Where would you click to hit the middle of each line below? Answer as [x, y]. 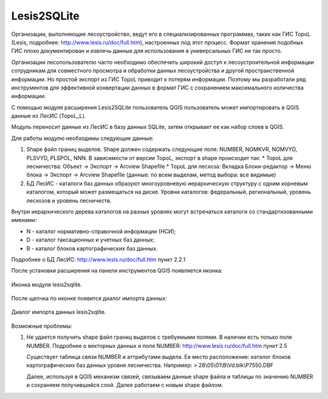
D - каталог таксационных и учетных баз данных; [91, 240]
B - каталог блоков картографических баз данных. [92, 248]
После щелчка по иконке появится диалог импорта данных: [89, 299]
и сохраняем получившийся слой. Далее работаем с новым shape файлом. [125, 385]
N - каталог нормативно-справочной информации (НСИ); [101, 231]
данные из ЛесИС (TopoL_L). [49, 116]
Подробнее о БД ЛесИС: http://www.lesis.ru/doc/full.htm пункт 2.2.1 [98, 259]
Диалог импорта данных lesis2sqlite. [59, 312]
